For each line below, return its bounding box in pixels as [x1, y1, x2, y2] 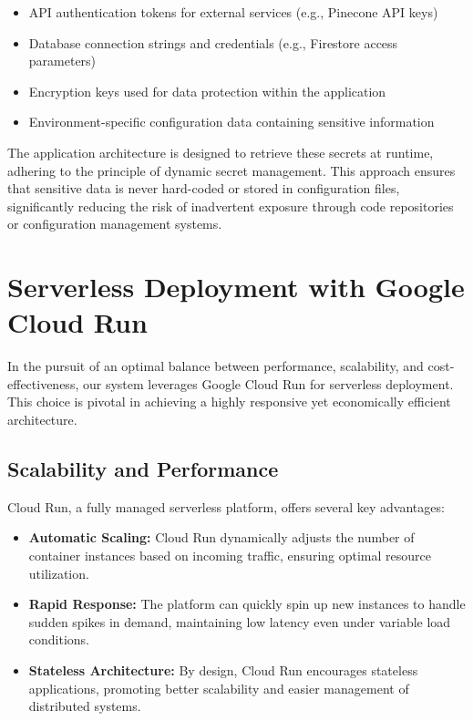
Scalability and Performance [7, 455, 279, 483]
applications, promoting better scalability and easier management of [28, 678, 409, 697]
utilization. [28, 563, 89, 582]
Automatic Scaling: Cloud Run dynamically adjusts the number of [28, 528, 415, 547]
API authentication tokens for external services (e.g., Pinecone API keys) [28, 3, 438, 21]
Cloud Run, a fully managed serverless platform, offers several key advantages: [7, 497, 445, 516]
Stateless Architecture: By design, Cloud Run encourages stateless [28, 660, 418, 679]
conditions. [28, 630, 90, 649]
